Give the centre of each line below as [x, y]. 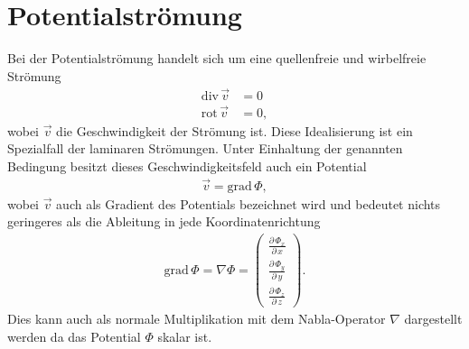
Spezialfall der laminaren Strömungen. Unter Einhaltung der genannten [205, 148]
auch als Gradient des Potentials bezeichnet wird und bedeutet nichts [249, 203]
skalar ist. [185, 336]
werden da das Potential [74, 336]
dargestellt [433, 319]
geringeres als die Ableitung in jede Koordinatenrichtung [164, 221]
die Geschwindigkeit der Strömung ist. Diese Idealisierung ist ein [234, 130]
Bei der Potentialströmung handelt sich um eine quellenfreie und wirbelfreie [217, 58]
